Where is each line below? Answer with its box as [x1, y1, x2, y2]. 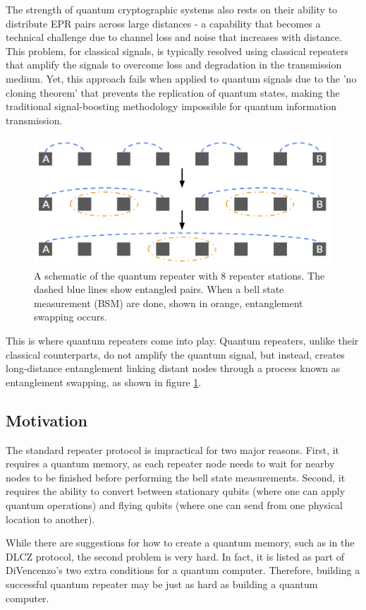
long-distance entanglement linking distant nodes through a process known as [6, 361, 341, 376]
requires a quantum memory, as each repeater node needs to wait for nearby [6, 456, 335, 471]
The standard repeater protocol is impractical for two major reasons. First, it [6, 442, 340, 457]
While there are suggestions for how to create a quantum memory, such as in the [6, 535, 355, 550]
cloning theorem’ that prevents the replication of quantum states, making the [6, 85, 340, 100]
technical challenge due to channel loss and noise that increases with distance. [6, 30, 342, 44]
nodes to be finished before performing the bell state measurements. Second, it [6, 470, 346, 484]
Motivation [6, 409, 87, 431]
